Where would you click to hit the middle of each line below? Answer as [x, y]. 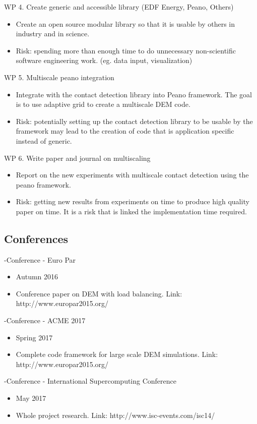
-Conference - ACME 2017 [45, 320]
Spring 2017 [34, 337]
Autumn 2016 [37, 277]
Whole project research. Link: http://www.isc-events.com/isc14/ [115, 415]
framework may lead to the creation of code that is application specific [125, 131]
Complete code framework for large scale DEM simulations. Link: [117, 354]
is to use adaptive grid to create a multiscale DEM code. [103, 104]
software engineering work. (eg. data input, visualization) [104, 60]
